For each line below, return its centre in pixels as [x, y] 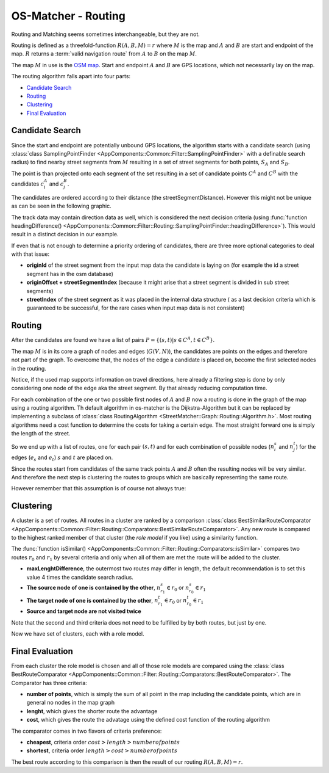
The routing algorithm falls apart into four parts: [71, 76]
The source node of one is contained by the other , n [94, 587]
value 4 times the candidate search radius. [80, 577]
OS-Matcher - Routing [69, 16]
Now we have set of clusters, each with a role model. [78, 634]
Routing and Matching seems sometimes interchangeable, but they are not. [106, 34]
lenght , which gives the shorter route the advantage [92, 711]
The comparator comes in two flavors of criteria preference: [87, 731]
